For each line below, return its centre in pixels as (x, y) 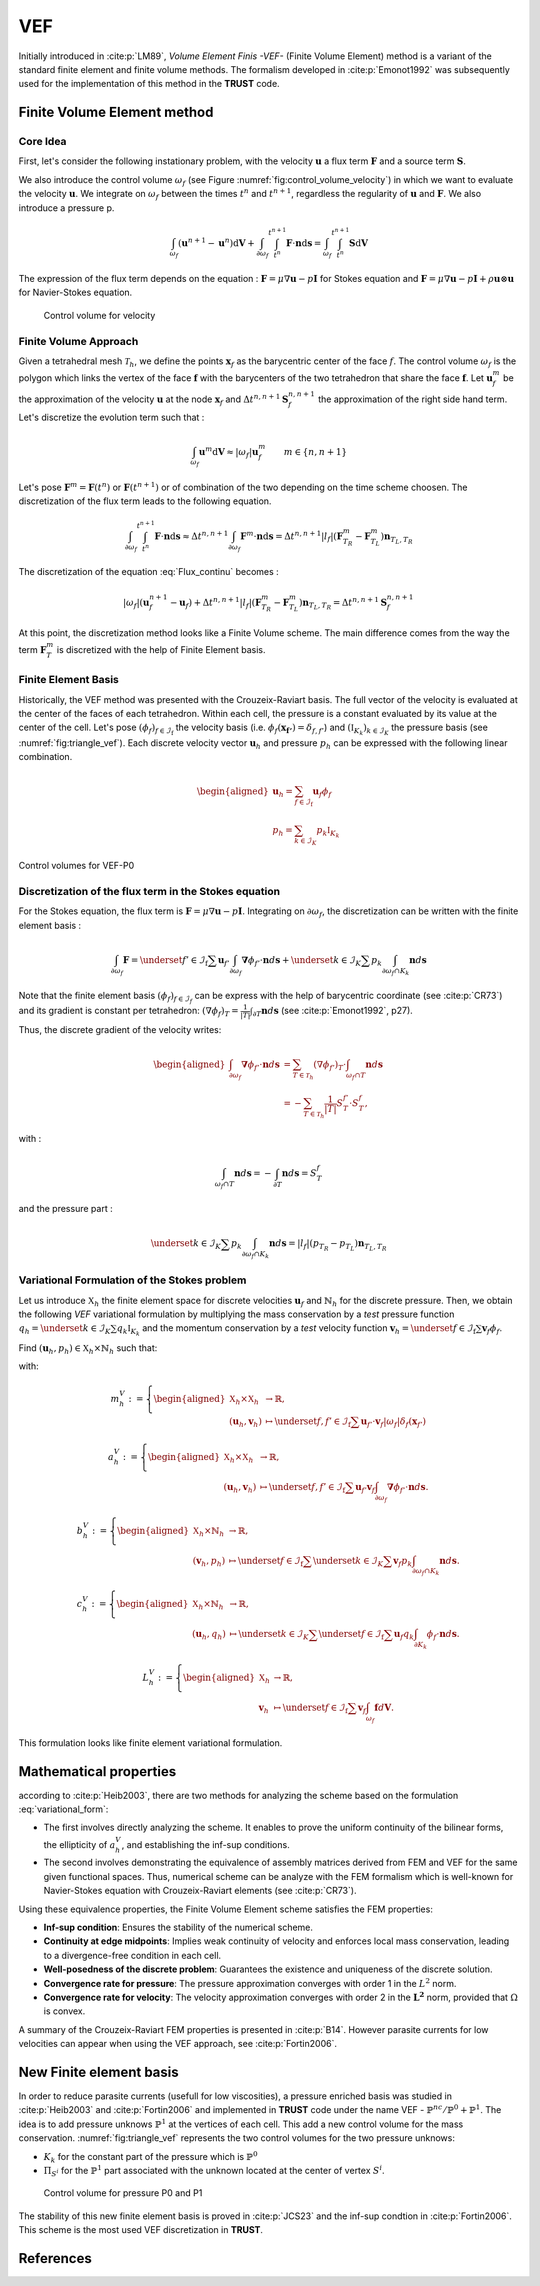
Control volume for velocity (99, 315)
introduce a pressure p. (66, 207)
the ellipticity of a (79, 1844)
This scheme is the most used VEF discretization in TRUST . (141, 2230)
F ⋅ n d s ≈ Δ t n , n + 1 (191, 535)
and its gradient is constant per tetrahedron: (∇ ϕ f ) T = (128, 1012)
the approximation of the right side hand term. (413, 399)
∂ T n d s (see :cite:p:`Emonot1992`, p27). (333, 1012)
